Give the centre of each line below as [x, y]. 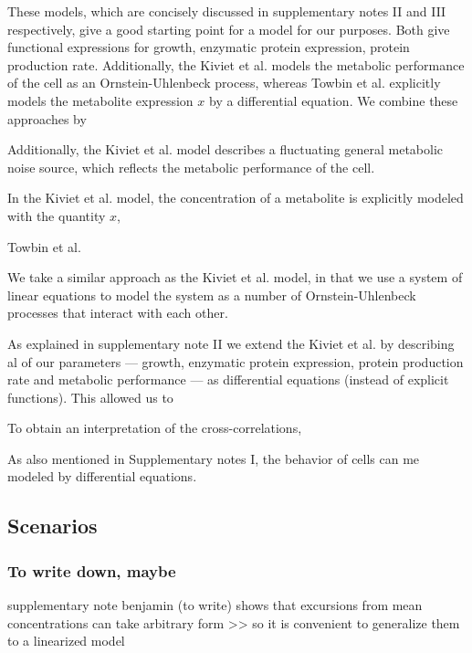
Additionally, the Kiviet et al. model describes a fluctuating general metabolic [226, 149]
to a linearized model [66, 641]
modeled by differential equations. [102, 476]
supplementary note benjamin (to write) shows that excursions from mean [215, 605]
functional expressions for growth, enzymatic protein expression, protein [209, 47]
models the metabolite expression [100, 100]
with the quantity [57, 215]
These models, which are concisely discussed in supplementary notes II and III [227, 11]
